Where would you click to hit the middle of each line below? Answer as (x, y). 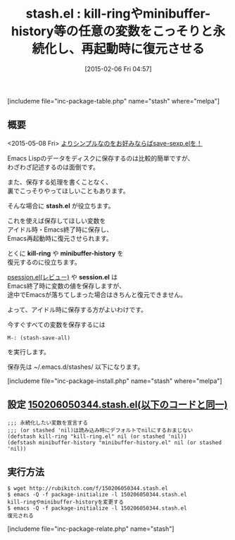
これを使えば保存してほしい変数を (57, 220)
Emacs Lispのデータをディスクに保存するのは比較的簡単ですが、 (101, 158)
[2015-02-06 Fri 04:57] (118, 69)
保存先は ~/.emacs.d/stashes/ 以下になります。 (76, 367)
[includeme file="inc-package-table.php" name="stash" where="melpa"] (114, 101)
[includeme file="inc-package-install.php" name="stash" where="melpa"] (115, 381)
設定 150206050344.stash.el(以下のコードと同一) (118, 405)
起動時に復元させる (149, 49)
